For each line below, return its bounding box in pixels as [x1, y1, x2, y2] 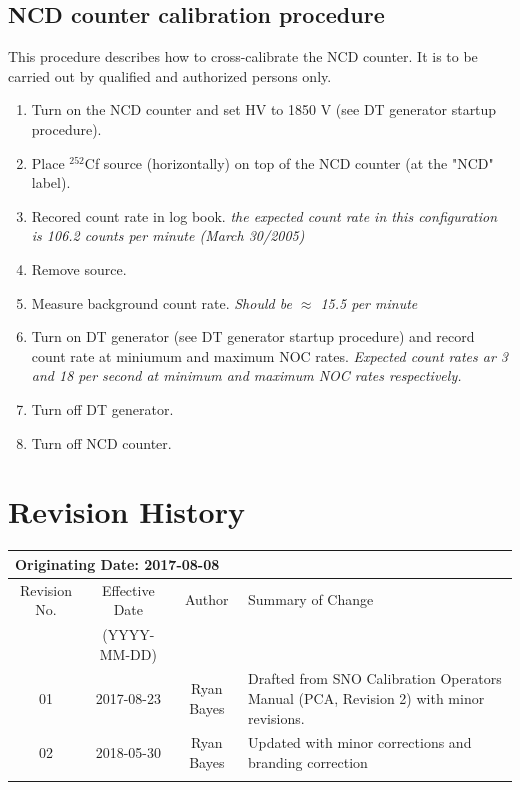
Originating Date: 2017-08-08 [15, 553, 220, 574]
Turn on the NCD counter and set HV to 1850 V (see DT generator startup [31, 99, 497, 120]
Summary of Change [247, 589, 374, 610]
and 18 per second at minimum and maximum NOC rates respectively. [31, 365, 462, 386]
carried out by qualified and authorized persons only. [8, 65, 332, 86]
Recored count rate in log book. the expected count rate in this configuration [31, 205, 498, 226]
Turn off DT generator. [31, 398, 174, 419]
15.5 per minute [320, 292, 418, 313]
